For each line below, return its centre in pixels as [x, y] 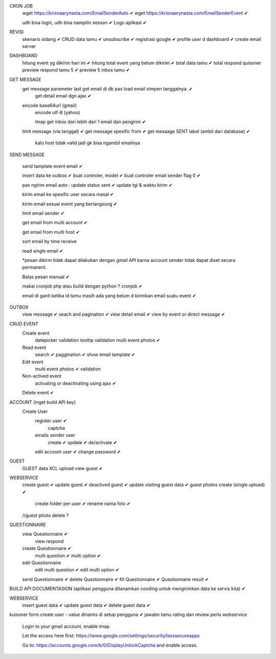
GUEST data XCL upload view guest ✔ [63, 468]
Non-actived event [42, 376]
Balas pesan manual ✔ [46, 277]
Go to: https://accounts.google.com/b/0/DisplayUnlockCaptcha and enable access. [110, 645]
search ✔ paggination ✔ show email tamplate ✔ [85, 355]
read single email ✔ [43, 251]
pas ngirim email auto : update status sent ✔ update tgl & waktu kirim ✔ [97, 185]
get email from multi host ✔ [51, 232]
